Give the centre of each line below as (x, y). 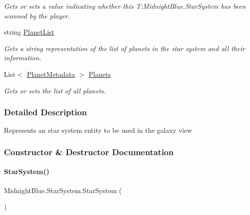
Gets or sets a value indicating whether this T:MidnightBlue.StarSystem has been (125, 6)
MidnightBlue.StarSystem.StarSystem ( (63, 190)
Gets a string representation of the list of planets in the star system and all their (125, 48)
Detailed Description (45, 112)
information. (23, 58)
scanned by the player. (37, 15)
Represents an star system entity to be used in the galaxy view (98, 130)
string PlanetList (29, 32)
